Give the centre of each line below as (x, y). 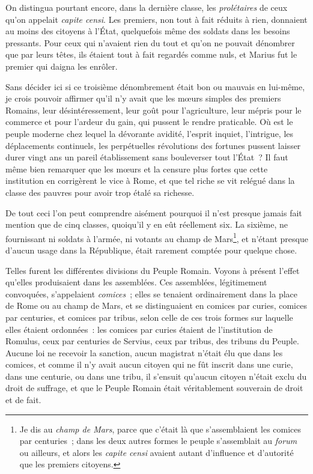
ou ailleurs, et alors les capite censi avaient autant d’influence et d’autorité (156, 452)
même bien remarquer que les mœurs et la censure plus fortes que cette (137, 169)
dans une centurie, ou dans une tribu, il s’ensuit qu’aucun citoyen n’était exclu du (156, 376)
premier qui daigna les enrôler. (62, 66)
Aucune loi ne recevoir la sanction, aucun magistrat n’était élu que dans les (144, 352)
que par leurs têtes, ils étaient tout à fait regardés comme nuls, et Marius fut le (151, 54)
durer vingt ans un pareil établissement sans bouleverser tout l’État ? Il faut (147, 157)
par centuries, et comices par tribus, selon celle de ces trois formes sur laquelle (149, 317)
